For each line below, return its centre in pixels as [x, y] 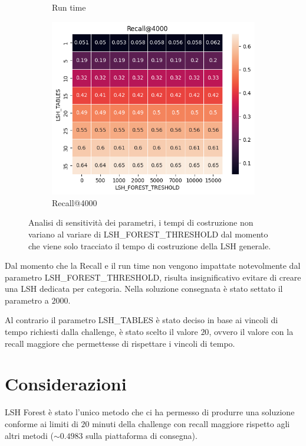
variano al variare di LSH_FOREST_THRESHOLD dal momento [148, 234]
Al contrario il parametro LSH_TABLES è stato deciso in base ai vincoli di [142, 320]
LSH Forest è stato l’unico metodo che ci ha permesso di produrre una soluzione [150, 412]
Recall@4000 [75, 202]
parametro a [27, 300]
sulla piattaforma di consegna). [142, 435]
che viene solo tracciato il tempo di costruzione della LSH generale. [150, 245]
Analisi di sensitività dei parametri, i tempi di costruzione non [141, 222]
